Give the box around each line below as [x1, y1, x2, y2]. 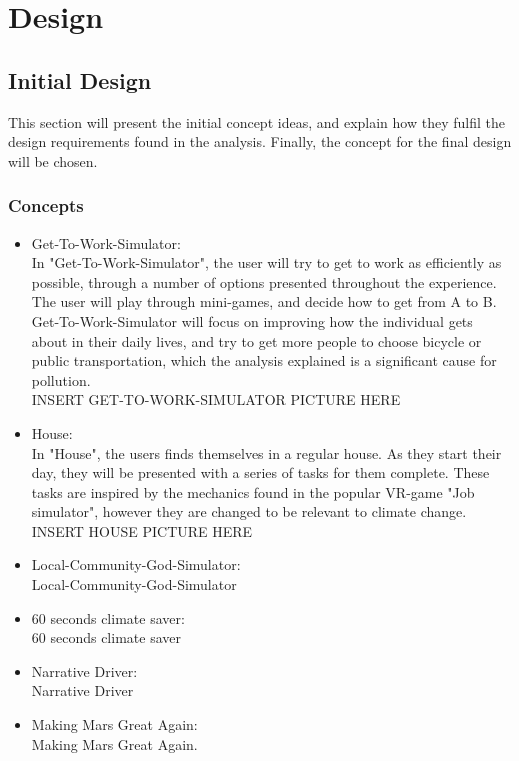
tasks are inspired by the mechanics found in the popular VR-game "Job [31, 481, 475, 502]
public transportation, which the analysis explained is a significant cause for [31, 350, 497, 371]
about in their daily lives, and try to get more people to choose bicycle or [31, 330, 482, 351]
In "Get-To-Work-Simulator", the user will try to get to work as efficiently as [31, 252, 502, 273]
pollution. [31, 369, 91, 390]
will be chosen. [8, 150, 98, 171]
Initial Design [8, 64, 152, 95]
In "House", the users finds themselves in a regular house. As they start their [31, 442, 502, 463]
